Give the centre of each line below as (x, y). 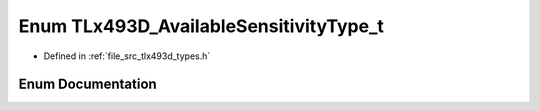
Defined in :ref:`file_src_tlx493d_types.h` (127, 56)
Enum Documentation (87, 84)
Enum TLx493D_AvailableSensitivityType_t (201, 26)
